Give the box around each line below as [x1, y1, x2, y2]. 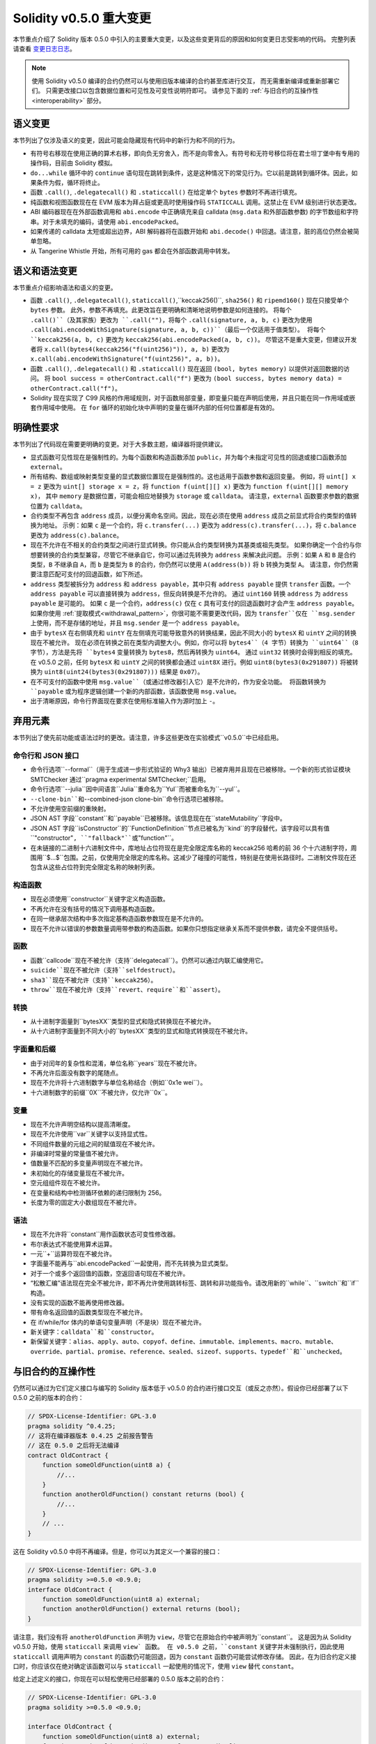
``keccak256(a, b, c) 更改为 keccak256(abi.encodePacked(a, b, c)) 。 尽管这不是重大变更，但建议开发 [30, 335, 357, 343]
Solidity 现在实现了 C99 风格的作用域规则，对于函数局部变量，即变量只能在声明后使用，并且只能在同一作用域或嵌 [30, 393, 356, 402]
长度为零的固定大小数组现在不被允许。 [30, 1198, 141, 1207]
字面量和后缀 [13, 1044, 56, 1054]
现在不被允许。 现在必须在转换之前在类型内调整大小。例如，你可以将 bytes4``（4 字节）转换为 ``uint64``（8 [30, 638, 359, 647]
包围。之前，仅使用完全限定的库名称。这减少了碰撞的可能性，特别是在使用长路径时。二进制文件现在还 [63, 853, 357, 862]
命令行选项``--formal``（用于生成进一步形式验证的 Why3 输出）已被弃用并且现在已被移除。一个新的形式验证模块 [30, 765, 351, 774]
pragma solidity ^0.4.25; [27, 1422, 116, 1430]
